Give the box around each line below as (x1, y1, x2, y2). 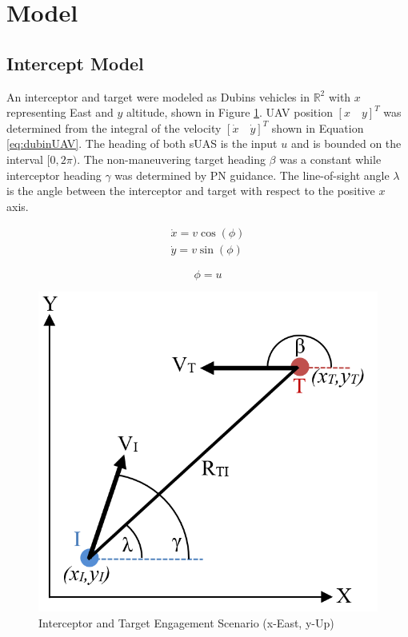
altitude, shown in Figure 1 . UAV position (126, 104, 333, 121)
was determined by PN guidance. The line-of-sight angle (114, 166, 390, 183)
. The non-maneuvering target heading (77, 150, 266, 167)
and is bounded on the (290, 135, 402, 152)
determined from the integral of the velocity (6, 119, 222, 136)
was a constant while (279, 150, 382, 167)
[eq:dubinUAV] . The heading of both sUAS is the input (6, 135, 278, 152)
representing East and (6, 104, 114, 121)
